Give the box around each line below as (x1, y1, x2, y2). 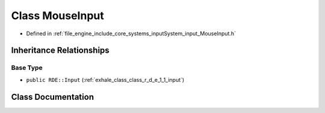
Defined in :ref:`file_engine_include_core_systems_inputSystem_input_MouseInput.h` (26, 30, 236, 37)
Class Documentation (11, 91, 94, 102)
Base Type (11, 63, 43, 72)
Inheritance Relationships (11, 45, 110, 56)
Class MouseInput (11, 9, 105, 22)
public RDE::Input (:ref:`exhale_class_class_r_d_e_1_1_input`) (26, 76, 185, 83)
